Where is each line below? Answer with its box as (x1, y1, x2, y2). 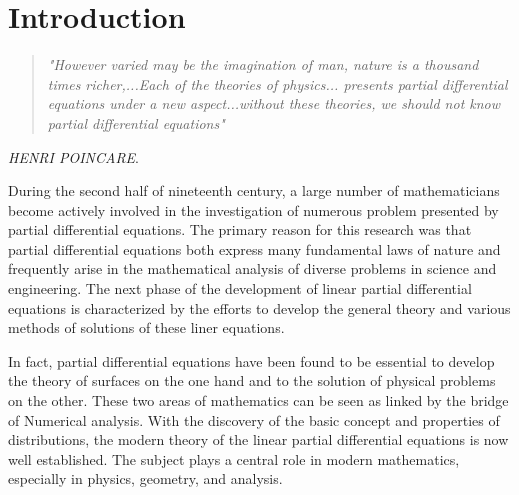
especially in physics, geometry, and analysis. (8, 468, 283, 489)
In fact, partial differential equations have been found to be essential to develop (8, 350, 495, 371)
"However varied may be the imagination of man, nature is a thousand (47, 54, 479, 75)
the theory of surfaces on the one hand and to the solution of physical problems (8, 370, 496, 391)
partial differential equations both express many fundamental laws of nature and (8, 238, 501, 259)
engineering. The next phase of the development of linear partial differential (8, 278, 472, 299)
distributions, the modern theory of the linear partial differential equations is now (8, 429, 509, 450)
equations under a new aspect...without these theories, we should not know (47, 93, 501, 114)
